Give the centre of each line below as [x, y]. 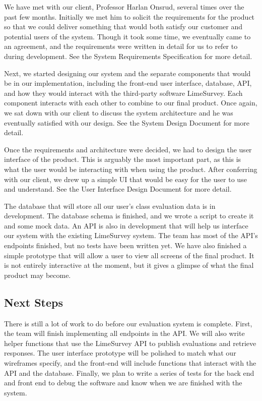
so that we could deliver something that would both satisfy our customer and [123, 26]
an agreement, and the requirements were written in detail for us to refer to [121, 46]
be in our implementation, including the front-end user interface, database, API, [128, 83]
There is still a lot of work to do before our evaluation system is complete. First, [128, 323]
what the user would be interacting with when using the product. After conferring [131, 169]
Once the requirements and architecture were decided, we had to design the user [128, 149]
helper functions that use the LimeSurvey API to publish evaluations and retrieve [130, 343]
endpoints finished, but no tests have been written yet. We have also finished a [125, 245]
